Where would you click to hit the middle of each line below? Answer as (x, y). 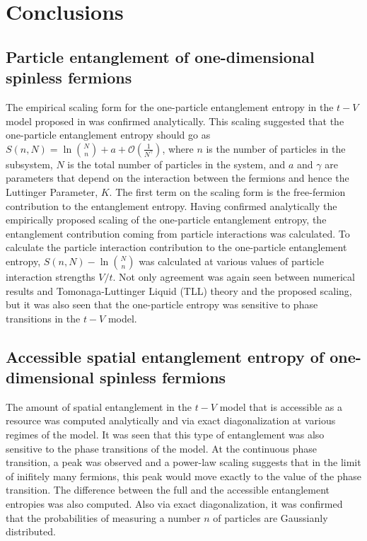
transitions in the (43, 318)
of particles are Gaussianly (270, 517)
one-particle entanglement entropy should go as (108, 135)
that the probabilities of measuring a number (103, 517)
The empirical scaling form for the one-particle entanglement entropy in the (170, 106)
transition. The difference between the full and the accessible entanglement (168, 490)
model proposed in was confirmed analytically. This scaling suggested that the (175, 121)
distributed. (31, 531)
